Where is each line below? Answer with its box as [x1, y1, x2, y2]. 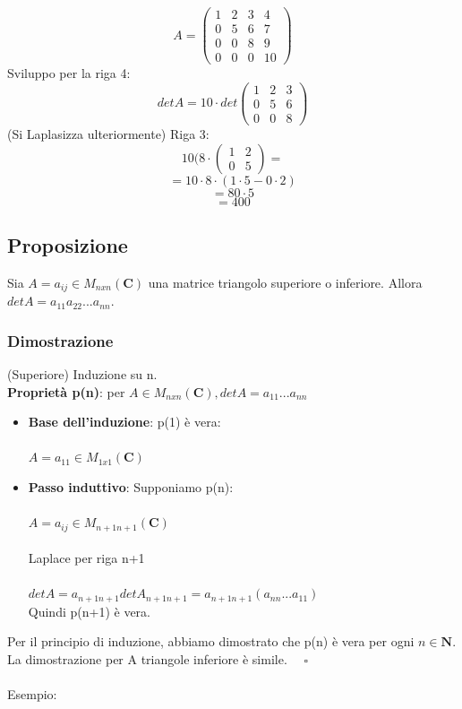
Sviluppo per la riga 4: [7, 64, 131, 82]
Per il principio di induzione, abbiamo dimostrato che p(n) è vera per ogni [7, 632, 415, 651]
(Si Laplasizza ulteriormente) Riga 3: [7, 124, 210, 143]
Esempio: [7, 685, 57, 704]
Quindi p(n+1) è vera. [28, 601, 150, 620]
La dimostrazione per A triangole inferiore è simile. [7, 650, 287, 669]
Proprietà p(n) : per [7, 382, 125, 401]
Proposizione [7, 230, 128, 258]
